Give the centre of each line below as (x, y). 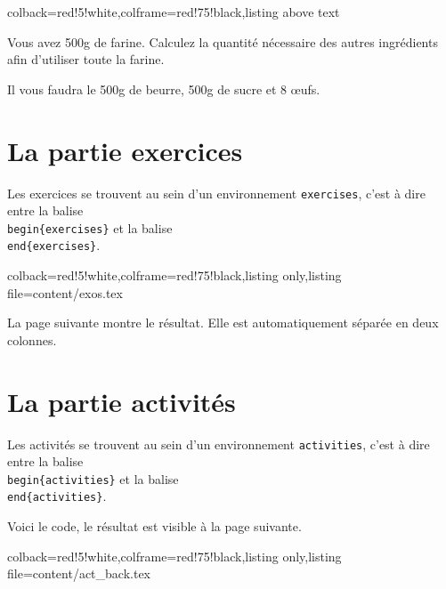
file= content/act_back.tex (79, 573)
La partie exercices (125, 150)
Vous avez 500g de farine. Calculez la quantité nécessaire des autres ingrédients (223, 41)
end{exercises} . (54, 245)
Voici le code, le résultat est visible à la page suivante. (154, 526)
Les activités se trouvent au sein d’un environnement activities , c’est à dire (219, 444)
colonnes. (32, 339)
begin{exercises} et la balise (90, 227)
